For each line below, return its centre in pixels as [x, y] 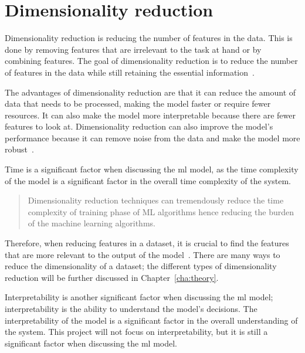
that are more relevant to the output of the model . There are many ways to [143, 254]
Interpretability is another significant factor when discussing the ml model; [139, 297]
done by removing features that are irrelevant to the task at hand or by [133, 49]
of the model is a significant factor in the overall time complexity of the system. [148, 180]
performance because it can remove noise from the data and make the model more [152, 138]
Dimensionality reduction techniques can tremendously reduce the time [156, 200]
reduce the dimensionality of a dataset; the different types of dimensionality [141, 266]
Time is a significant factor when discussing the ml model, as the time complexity [152, 169]
